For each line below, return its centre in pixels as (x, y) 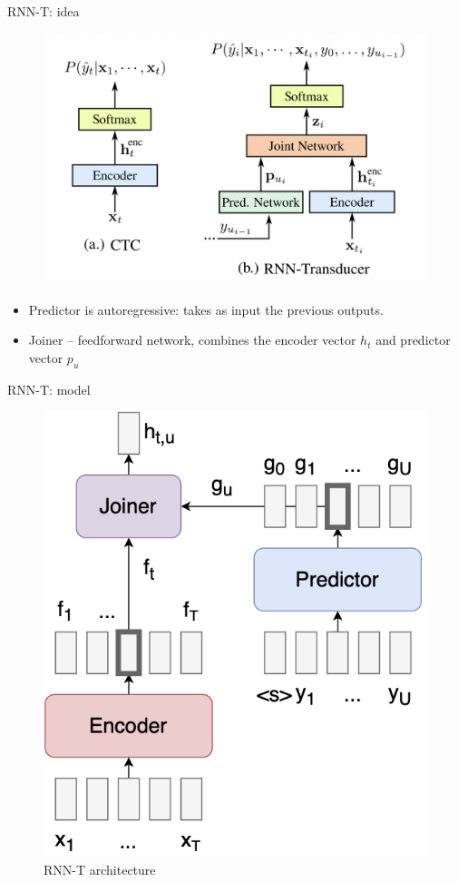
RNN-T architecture (100, 870)
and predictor (413, 340)
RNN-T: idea (44, 11)
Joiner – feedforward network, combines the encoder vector (192, 340)
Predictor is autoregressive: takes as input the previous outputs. (206, 309)
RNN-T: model (49, 389)
